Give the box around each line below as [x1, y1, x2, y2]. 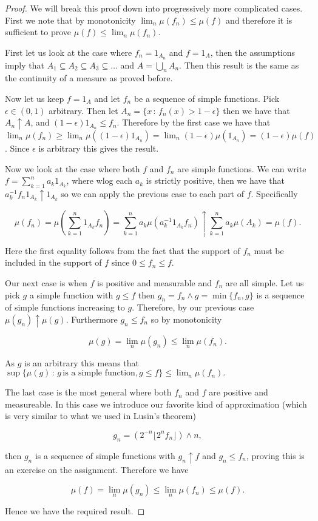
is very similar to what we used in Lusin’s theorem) [5, 409, 196, 422]
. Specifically [251, 187, 298, 200]
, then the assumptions [210, 45, 296, 58]
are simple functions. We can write [177, 162, 306, 175]
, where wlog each [66, 174, 133, 187]
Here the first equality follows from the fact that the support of [5, 244, 240, 257]
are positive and [209, 386, 268, 398]
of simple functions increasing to [5, 301, 125, 314]
